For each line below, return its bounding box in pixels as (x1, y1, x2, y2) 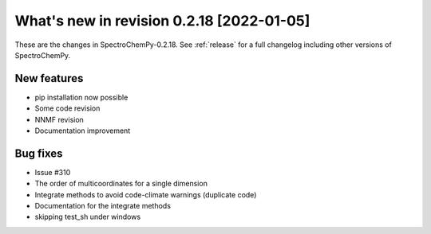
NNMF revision (34, 115, 84, 124)
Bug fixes (14, 146, 63, 160)
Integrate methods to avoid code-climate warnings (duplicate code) (34, 189, 257, 199)
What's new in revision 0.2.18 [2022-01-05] (14, 12, 310, 29)
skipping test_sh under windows (34, 212, 141, 222)
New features (14, 72, 84, 85)
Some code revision (34, 103, 101, 113)
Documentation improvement (34, 126, 131, 135)
